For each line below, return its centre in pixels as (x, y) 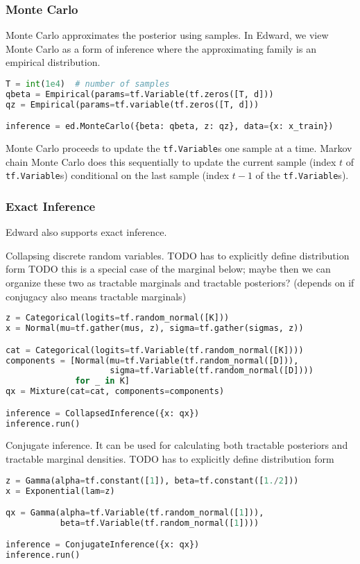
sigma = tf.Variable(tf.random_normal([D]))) (212, 371)
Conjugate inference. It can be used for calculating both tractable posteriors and (177, 445)
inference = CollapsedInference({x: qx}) (103, 413)
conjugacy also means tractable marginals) (96, 296)
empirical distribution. (53, 62)
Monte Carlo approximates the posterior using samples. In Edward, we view (167, 35)
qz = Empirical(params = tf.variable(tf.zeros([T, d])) (132, 104)
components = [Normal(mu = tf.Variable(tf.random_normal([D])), (152, 360)
